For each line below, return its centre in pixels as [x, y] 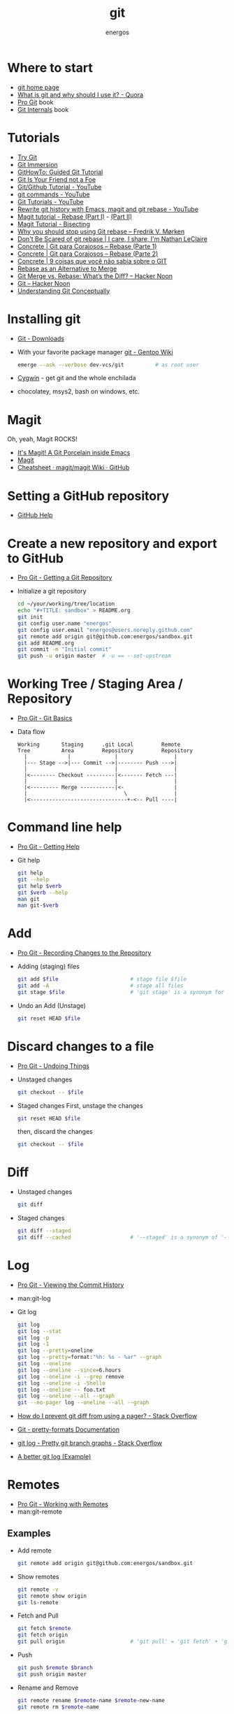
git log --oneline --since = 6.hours [69, 1370]
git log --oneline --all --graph [66, 1396]
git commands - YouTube [54, 194]
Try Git [27, 157]
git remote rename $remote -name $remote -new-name [91, 1700]
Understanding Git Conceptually [64, 291]
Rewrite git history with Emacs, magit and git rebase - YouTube [108, 209]
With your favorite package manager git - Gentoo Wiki [95, 352]
